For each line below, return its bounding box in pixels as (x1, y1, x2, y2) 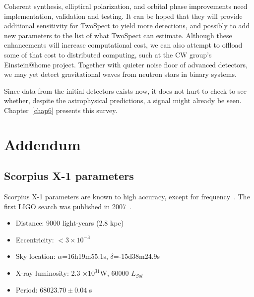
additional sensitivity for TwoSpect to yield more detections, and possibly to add (4, 20, 250, 31)
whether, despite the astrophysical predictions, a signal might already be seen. (4, 95, 242, 106)
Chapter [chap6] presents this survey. (4, 105, 118, 115)
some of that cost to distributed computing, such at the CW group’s (4, 49, 212, 59)
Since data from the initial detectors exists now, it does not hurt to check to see (4, 85, 247, 96)
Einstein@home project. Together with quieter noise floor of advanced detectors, (4, 59, 248, 69)
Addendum (4, 134, 81, 154)
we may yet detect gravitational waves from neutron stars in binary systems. (4, 69, 237, 79)
